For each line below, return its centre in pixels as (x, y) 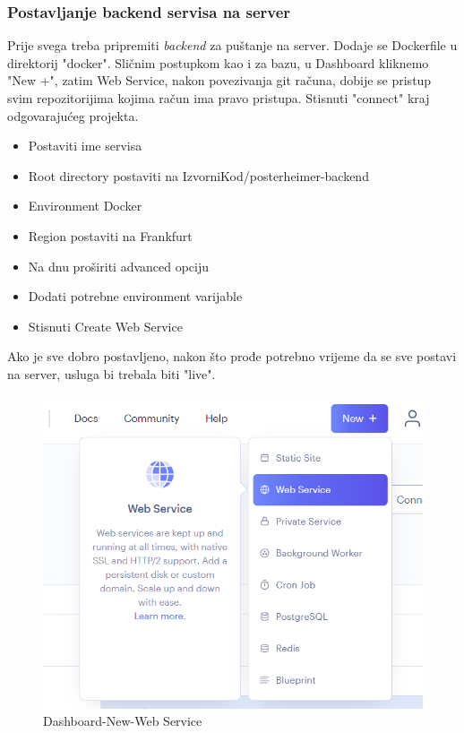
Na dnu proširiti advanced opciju (119, 266)
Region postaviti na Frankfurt (110, 235)
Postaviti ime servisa (85, 146)
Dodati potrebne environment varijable (135, 296)
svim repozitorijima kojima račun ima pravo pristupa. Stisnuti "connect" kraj (219, 98)
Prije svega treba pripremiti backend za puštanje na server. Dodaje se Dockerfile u (232, 45)
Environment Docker (85, 206)
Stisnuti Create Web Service (105, 326)
